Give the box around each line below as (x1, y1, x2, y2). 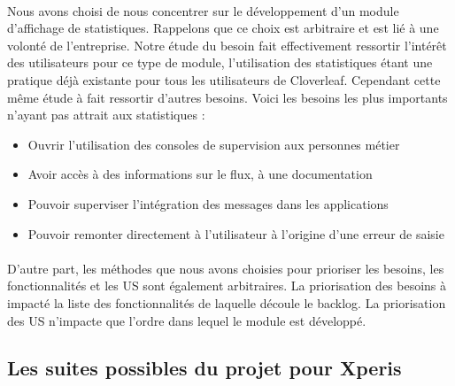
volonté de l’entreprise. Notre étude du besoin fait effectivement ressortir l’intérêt (7, 35, 447, 54)
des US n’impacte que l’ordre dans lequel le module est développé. (7, 311, 366, 329)
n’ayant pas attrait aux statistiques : (7, 105, 205, 124)
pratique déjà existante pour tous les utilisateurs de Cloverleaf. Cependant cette (7, 70, 441, 89)
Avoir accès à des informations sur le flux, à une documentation (27, 165, 373, 183)
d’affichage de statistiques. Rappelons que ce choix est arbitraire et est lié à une (7, 19, 439, 37)
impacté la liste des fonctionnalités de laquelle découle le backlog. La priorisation (7, 293, 446, 312)
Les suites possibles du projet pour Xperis (7, 354, 402, 382)
